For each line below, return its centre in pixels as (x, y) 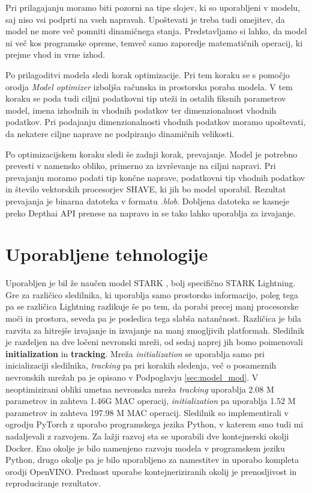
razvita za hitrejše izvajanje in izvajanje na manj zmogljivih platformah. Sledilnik (155, 330)
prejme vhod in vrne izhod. (55, 54)
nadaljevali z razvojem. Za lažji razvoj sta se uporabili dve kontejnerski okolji (147, 436)
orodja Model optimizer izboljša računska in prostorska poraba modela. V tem (149, 86)
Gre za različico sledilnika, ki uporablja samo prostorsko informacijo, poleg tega (152, 294)
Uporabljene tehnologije (107, 254)
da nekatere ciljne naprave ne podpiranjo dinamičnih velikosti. (120, 133)
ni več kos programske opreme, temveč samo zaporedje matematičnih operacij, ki (154, 42)
